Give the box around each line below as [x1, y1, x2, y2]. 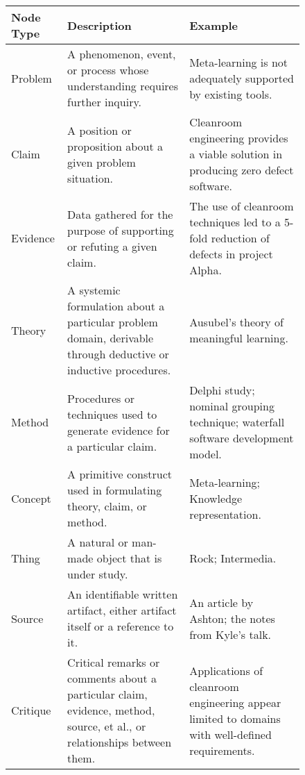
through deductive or [67, 346, 169, 362]
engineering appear [189, 694, 281, 710]
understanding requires [67, 78, 179, 94]
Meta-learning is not [189, 53, 288, 70]
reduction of [211, 230, 270, 246]
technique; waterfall [189, 414, 285, 430]
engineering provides [189, 130, 288, 146]
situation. [67, 169, 113, 186]
